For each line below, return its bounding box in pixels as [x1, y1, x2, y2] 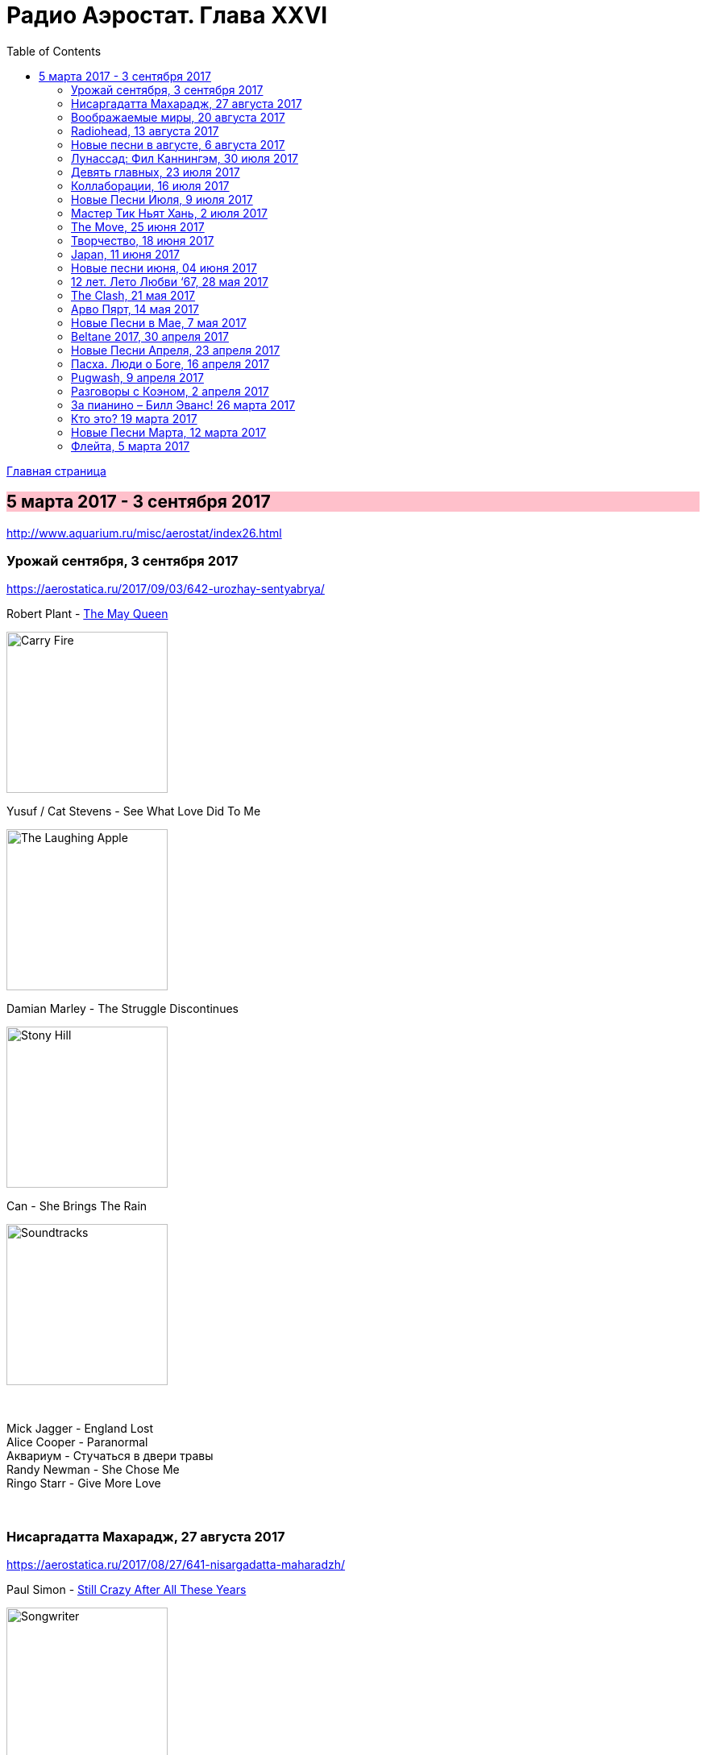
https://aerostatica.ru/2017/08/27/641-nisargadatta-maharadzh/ [6, 1558, 346, 1572]
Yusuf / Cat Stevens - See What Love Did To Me [6, 804, 261, 819]
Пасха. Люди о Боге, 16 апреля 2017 [71, 356, 270, 371]
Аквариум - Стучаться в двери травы [6, 1449, 214, 1463]
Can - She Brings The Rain [6, 1199, 147, 1214]
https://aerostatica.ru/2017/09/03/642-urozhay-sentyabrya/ [6, 582, 325, 596]
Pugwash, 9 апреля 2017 [71, 370, 204, 384]
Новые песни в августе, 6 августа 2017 [71, 137, 285, 151]
